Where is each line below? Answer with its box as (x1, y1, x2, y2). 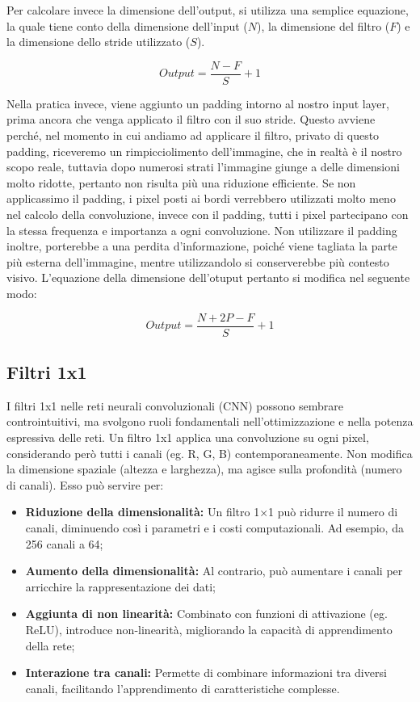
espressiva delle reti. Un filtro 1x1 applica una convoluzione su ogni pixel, (6, 429, 369, 446)
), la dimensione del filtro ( (257, 17, 390, 34)
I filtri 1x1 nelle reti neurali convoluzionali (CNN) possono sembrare (6, 397, 343, 414)
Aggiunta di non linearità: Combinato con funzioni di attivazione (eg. (25, 605, 388, 622)
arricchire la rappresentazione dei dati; (25, 578, 216, 595)
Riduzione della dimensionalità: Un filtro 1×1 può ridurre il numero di (25, 503, 398, 520)
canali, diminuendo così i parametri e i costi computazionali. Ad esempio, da (25, 519, 404, 536)
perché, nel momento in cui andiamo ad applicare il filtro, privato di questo (6, 127, 380, 144)
